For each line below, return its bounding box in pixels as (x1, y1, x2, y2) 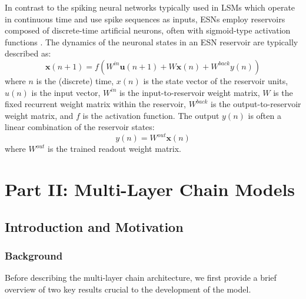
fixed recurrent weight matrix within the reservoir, (5, 98, 186, 110)
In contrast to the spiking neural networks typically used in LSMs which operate (5, 1, 295, 13)
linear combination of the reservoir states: (5, 121, 155, 133)
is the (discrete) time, (36, 74, 114, 87)
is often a (248, 109, 281, 121)
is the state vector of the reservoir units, (143, 74, 288, 87)
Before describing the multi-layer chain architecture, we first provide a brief (5, 271, 277, 284)
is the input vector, (31, 86, 101, 98)
